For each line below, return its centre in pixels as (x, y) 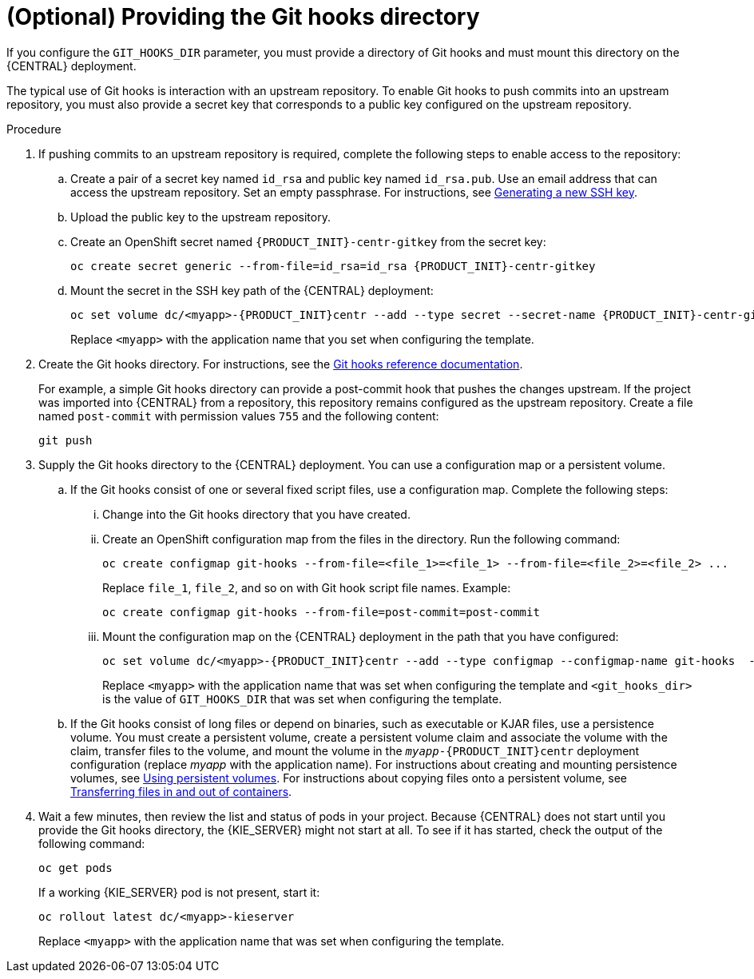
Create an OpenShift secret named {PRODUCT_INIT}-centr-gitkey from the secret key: (308, 241)
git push (65, 440)
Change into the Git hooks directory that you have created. (256, 514)
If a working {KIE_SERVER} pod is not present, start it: (179, 892)
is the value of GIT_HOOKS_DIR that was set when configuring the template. (302, 698)
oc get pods (75, 868)
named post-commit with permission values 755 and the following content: (239, 416)
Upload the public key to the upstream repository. (200, 217)
